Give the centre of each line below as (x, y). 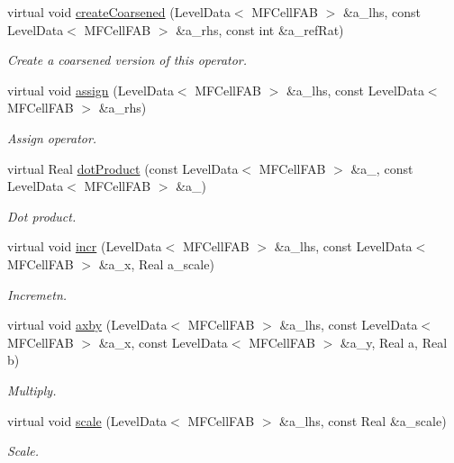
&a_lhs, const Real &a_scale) (363, 420)
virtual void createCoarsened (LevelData (119, 12)
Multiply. (32, 390)
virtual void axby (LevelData (87, 325)
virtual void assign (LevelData (91, 90)
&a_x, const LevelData (163, 342)
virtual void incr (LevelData (85, 246)
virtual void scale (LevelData (87, 420)
